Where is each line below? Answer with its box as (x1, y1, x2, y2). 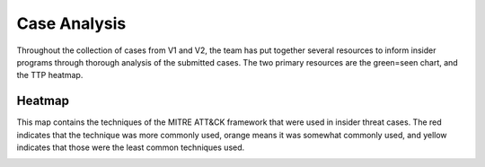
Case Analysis (16, 13, 127, 33)
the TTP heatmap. (16, 70, 84, 81)
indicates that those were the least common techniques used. (16, 142, 245, 153)
